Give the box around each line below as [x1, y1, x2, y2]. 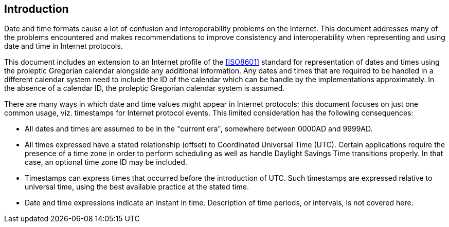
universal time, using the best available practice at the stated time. [25, 182, 249, 192]
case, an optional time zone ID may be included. [25, 158, 187, 167]
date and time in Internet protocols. [4, 42, 123, 51]
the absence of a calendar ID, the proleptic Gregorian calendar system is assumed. [4, 84, 285, 93]
